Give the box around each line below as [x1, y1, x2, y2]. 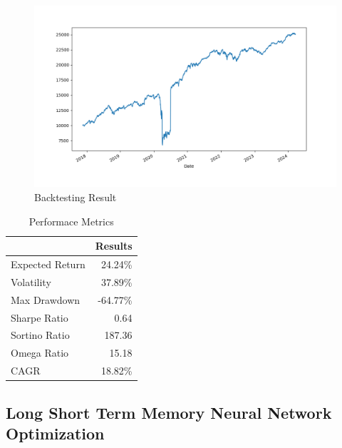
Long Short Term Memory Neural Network [6, 401, 332, 423]
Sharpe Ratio [11, 310, 68, 325]
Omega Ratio [11, 345, 69, 360]
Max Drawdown [11, 292, 81, 307]
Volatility [11, 274, 51, 289]
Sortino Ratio [11, 327, 70, 342]
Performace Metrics [28, 213, 114, 228]
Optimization [6, 422, 105, 444]
